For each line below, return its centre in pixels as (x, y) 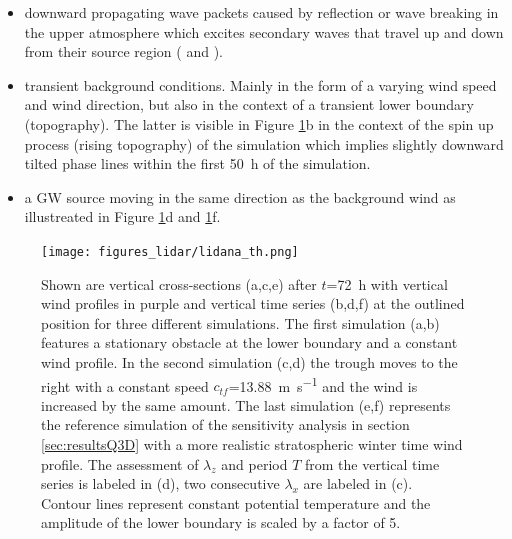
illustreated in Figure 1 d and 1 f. (122, 216)
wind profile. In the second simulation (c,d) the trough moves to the (249, 361)
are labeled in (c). (358, 483)
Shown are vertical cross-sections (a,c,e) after (179, 283)
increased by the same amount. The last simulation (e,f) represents (246, 404)
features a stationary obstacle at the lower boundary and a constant (249, 342)
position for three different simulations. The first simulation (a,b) (240, 322)
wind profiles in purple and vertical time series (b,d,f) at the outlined (253, 303)
